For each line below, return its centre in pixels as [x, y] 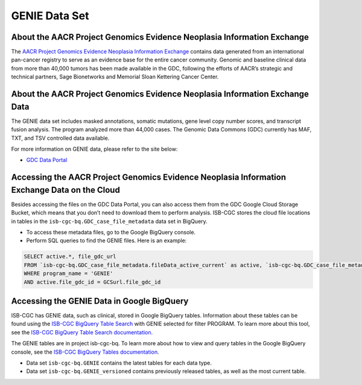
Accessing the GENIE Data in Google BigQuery [100, 301]
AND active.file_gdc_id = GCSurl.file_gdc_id [92, 282]
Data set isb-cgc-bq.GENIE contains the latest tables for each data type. [119, 363]
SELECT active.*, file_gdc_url [70, 257]
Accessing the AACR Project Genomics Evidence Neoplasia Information [149, 177]
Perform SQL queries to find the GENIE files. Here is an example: [106, 240]
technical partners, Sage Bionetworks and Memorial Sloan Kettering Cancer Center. [115, 77]
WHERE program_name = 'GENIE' [68, 274]
